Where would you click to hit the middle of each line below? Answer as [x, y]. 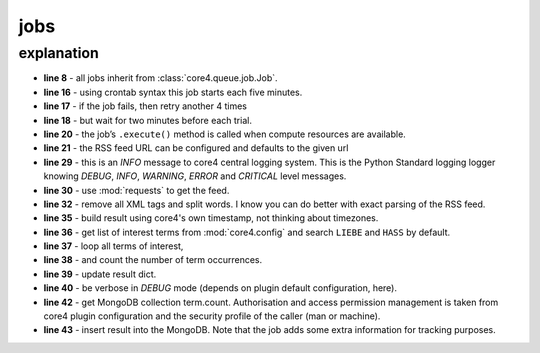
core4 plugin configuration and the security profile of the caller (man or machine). [212, 316]
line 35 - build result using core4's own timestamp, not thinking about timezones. [211, 218]
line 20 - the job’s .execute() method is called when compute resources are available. [225, 134]
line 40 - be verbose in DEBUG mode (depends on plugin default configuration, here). [220, 288]
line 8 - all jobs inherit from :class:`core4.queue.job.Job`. [161, 78]
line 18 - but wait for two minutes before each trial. [147, 120]
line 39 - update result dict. [100, 274]
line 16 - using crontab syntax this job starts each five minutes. [173, 92]
